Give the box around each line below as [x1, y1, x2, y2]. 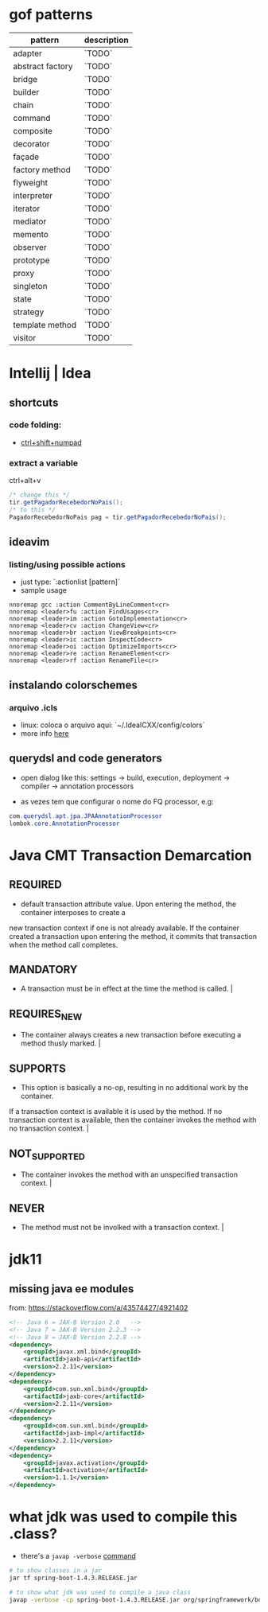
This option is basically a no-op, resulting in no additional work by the [20, 1083, 249, 1092]
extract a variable [9, 458, 79, 469]
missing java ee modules [9, 1282, 134, 1295]
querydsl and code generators [9, 752, 162, 765]
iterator [13, 203, 41, 214]
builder [13, 86, 40, 97]
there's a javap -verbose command [20, 1552, 136, 1561]
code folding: [9, 419, 62, 430]
